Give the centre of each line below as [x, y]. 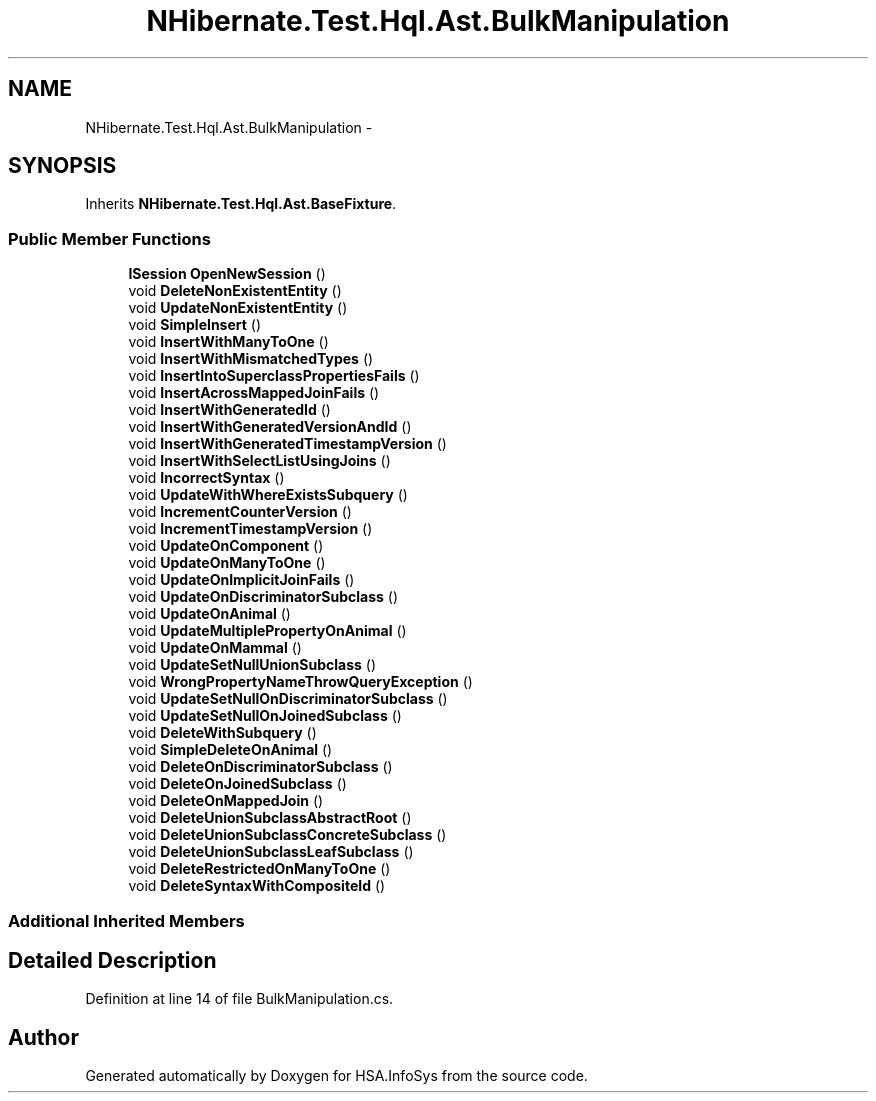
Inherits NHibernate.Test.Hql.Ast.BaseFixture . [241, 204]
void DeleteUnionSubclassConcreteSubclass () [287, 835]
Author [43, 1037]
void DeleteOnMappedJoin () [226, 801]
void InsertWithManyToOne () [228, 342]
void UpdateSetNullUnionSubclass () [252, 665]
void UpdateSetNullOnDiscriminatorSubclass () [288, 699]
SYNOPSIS [62, 166]
